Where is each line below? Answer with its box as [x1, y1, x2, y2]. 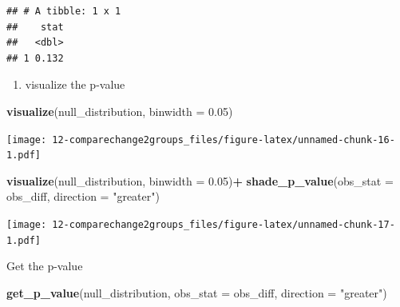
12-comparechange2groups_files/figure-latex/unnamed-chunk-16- [52, 134, 395, 146]
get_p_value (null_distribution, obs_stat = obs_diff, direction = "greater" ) [6, 284, 387, 301]
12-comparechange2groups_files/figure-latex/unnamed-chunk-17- [52, 219, 395, 231]
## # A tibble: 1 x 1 [6, 6, 121, 17]
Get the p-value [6, 257, 83, 274]
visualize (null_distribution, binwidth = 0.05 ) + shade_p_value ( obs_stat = [6, 172, 394, 189]
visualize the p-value [25, 76, 125, 93]
